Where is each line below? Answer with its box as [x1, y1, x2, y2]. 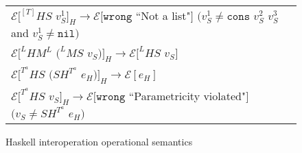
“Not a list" [135, 8, 191, 23]
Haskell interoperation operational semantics [5, 134, 193, 148]
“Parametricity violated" [128, 87, 246, 104]
